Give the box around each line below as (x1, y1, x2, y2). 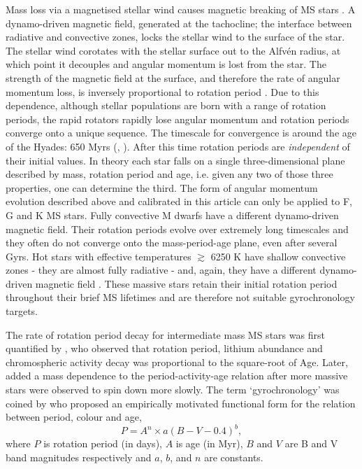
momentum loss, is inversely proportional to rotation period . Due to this (6, 84, 319, 99)
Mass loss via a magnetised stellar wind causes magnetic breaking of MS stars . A (6, 2, 356, 16)
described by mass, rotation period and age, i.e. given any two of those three (6, 167, 333, 181)
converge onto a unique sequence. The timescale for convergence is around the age (6, 125, 356, 140)
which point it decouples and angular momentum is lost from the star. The (6, 57, 326, 71)
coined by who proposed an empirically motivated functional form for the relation (6, 395, 356, 410)
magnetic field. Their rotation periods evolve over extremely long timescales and (6, 221, 349, 236)
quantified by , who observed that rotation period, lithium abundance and (6, 341, 323, 356)
